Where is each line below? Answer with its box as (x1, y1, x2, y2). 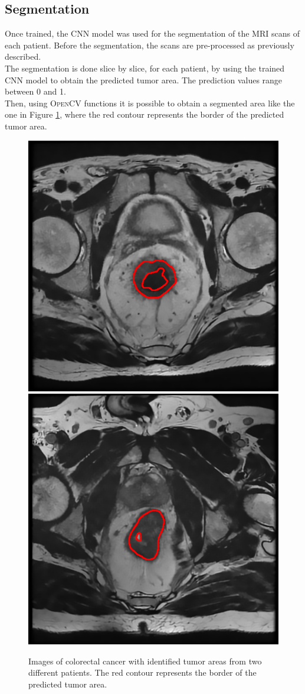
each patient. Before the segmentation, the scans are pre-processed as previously (5, 38, 294, 51)
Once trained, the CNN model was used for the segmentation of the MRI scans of (5, 27, 300, 40)
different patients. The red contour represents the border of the (28, 666, 257, 679)
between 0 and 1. (5, 85, 66, 98)
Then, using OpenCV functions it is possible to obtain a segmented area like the (5, 96, 295, 109)
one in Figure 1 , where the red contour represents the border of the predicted (5, 108, 284, 121)
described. (5, 50, 41, 63)
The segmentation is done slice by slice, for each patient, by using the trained (5, 61, 285, 74)
